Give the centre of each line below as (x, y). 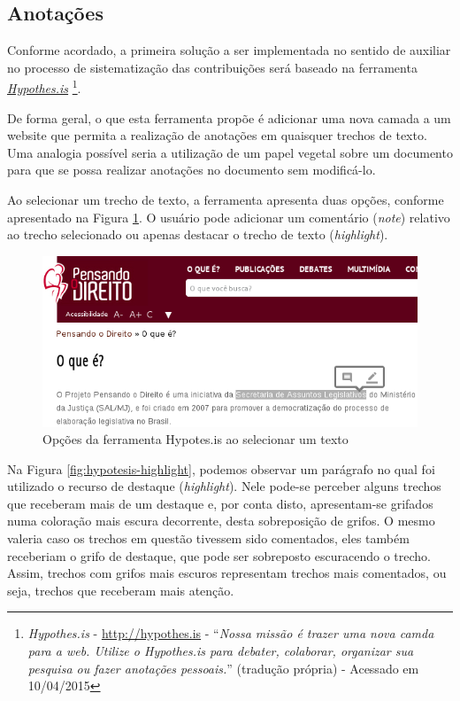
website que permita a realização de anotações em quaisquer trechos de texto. (217, 135)
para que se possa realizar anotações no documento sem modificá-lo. (192, 170)
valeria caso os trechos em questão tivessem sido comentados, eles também (208, 538)
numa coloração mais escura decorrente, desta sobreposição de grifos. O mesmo (221, 521)
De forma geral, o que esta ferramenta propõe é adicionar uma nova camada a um (229, 117)
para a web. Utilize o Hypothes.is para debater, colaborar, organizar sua (221, 651)
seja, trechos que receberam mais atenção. (121, 590)
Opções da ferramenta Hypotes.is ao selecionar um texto (195, 439)
